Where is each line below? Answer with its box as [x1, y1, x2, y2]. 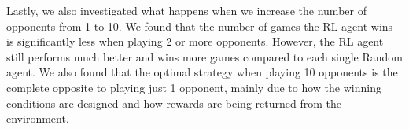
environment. [6, 110, 69, 127]
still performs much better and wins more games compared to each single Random [6, 48, 403, 64]
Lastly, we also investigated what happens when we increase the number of [6, 2, 367, 18]
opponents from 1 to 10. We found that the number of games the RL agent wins [6, 17, 393, 34]
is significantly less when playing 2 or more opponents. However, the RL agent [6, 33, 384, 50]
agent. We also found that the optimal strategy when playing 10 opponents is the [6, 64, 398, 80]
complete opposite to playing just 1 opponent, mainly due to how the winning [6, 79, 381, 95]
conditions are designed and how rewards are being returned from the [6, 94, 341, 111]
